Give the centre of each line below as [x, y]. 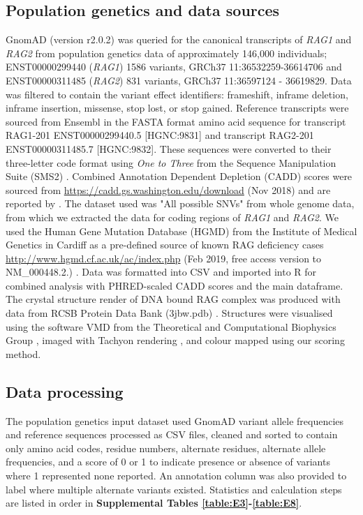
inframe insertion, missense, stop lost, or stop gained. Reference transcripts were [177, 108]
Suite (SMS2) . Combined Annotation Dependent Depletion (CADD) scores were [179, 176]
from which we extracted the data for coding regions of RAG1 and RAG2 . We [172, 217]
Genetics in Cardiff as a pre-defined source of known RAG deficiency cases [165, 245]
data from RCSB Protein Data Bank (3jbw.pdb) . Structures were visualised [169, 313]
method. [23, 353]
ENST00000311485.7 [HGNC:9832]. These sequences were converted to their [169, 148]
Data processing [65, 391]
